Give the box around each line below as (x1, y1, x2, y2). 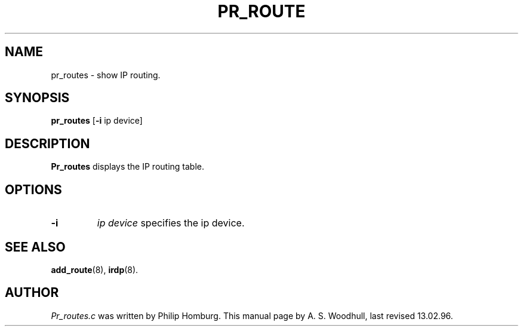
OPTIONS (5, 182, 62, 197)
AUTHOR (5, 285, 59, 301)
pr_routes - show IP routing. (51, 69, 161, 80)
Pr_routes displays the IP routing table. (51, 161, 204, 172)
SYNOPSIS (5, 90, 70, 106)
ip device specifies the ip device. (97, 217, 245, 229)
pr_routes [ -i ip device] (51, 115, 143, 126)
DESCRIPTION (5, 136, 90, 151)
